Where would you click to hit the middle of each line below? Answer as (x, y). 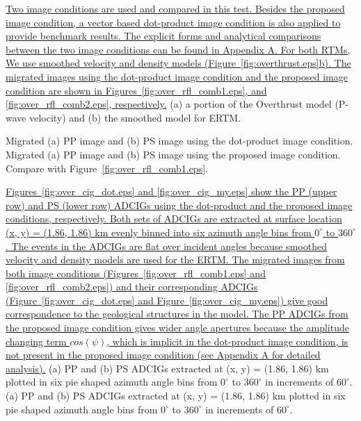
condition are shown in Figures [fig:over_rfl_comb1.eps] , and (136, 90)
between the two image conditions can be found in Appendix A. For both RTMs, (178, 49)
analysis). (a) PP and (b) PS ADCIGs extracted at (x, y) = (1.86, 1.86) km (167, 368)
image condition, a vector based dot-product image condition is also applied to (173, 22)
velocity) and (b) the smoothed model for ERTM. (135, 117)
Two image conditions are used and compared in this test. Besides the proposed (175, 8)
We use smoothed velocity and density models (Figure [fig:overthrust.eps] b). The (178, 63)
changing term (36, 341)
